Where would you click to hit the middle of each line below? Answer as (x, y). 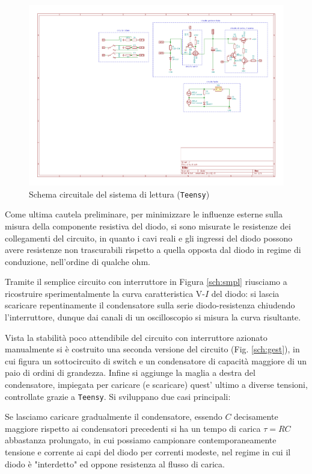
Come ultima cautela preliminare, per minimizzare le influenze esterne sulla (144, 214)
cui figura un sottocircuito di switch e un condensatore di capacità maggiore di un (156, 360)
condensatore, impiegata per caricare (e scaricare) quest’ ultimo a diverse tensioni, (156, 385)
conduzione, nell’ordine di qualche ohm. (78, 261)
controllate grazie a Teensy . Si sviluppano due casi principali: (118, 396)
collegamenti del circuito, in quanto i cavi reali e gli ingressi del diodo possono (149, 238)
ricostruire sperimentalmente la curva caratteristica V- (105, 293)
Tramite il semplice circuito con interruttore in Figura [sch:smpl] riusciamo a (146, 282)
